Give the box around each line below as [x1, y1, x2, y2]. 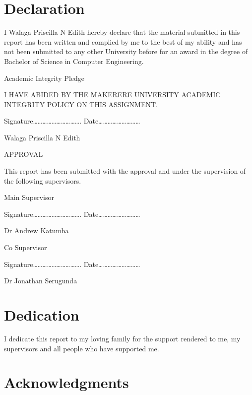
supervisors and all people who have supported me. [4, 343, 159, 353]
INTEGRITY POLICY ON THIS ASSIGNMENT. [4, 99, 158, 109]
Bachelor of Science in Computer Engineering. [4, 56, 144, 66]
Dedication [4, 305, 79, 325]
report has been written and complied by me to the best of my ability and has [4, 36, 242, 47]
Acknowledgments [4, 372, 129, 393]
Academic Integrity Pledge [4, 72, 84, 83]
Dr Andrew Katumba [4, 225, 69, 236]
